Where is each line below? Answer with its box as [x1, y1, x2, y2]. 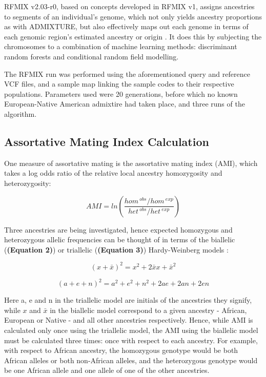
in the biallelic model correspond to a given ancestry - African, [50, 304, 247, 315]
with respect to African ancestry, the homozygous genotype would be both [4, 345, 238, 355]
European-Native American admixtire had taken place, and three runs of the [4, 98, 245, 109]
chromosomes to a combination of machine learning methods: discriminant [4, 41, 237, 52]
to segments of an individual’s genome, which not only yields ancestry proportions [4, 11, 262, 22]
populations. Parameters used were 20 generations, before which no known [4, 88, 238, 99]
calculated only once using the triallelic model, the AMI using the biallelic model [4, 325, 258, 336]
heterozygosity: [4, 177, 51, 188]
